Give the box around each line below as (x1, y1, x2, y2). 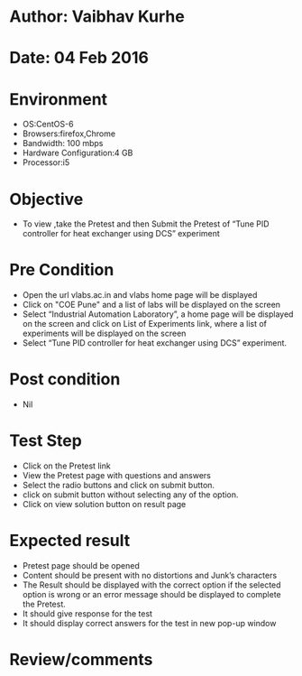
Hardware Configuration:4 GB (22, 147, 133, 159)
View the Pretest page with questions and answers (22, 470, 212, 481)
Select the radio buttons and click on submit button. (22, 480, 215, 491)
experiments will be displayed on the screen (22, 328, 187, 339)
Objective (9, 189, 84, 209)
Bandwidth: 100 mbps (22, 138, 104, 149)
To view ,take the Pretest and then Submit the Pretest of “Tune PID (22, 218, 270, 229)
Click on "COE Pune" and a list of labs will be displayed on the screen (22, 300, 281, 310)
